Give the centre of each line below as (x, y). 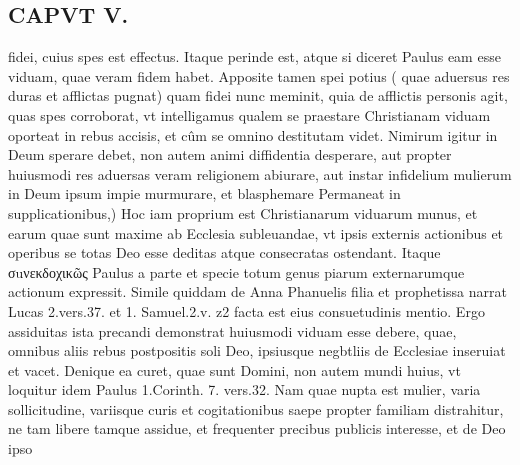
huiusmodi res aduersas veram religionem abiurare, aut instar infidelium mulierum (260, 173)
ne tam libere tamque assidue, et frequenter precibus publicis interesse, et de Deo (257, 428)
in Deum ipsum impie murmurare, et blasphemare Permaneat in (204, 193)
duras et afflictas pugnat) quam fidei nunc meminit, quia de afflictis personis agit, (258, 95)
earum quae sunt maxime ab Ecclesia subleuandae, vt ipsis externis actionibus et (256, 232)
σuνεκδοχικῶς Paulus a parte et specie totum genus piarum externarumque (236, 271)
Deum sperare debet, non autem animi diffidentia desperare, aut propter (230, 154)
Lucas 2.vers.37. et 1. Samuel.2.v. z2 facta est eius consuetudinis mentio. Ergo (246, 310)
